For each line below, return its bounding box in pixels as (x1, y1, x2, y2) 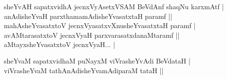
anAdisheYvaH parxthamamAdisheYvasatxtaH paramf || (4, 11, 172, 21)
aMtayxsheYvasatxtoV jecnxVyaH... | (4, 39, 115, 49)
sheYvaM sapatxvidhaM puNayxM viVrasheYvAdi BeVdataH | (4, 55, 190, 65)
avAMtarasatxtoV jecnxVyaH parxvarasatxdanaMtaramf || (4, 30, 180, 40)
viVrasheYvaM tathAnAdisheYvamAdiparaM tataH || (4, 65, 164, 75)
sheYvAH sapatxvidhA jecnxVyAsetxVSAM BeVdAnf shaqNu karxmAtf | (4, 1, 224, 11)
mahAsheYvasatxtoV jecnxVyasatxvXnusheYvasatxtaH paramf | (4, 20, 196, 31)
